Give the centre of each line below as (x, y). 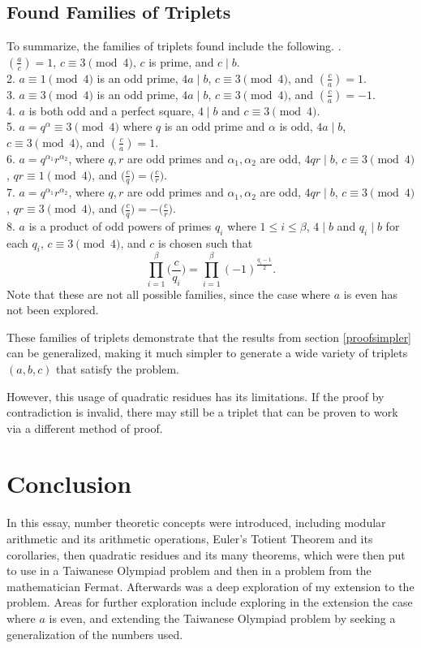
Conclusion (69, 484)
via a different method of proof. (85, 428)
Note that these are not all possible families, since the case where (169, 294)
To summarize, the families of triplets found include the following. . (174, 46)
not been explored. (53, 310)
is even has (371, 294)
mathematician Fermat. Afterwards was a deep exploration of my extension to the (210, 586)
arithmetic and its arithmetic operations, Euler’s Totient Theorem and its (190, 539)
